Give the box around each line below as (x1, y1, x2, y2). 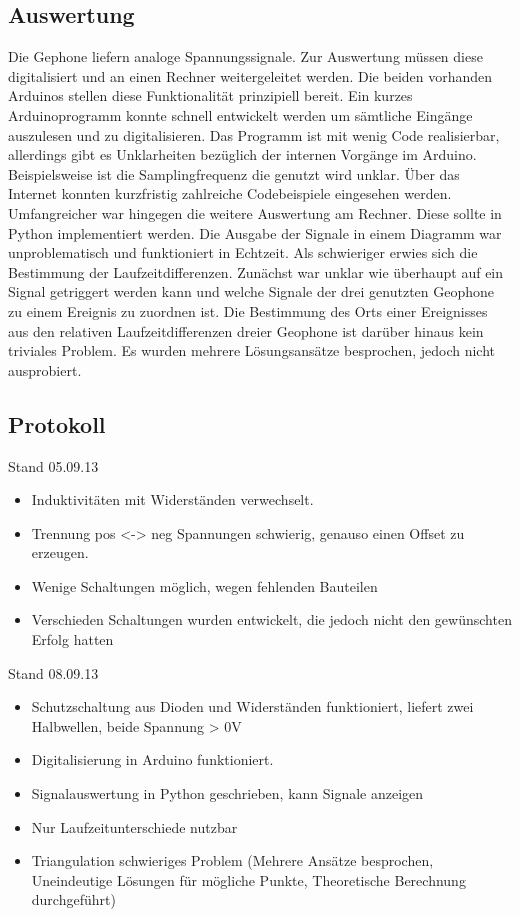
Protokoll (8, 408, 106, 439)
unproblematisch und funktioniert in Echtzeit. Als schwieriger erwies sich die (8, 242, 478, 263)
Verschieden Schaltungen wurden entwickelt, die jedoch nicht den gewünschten (31, 609, 512, 630)
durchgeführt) (31, 889, 116, 910)
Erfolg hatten (31, 629, 114, 650)
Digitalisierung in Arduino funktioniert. (31, 749, 274, 770)
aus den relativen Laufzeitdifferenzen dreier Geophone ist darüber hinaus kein (8, 320, 484, 341)
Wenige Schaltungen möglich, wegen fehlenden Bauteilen (31, 575, 378, 596)
